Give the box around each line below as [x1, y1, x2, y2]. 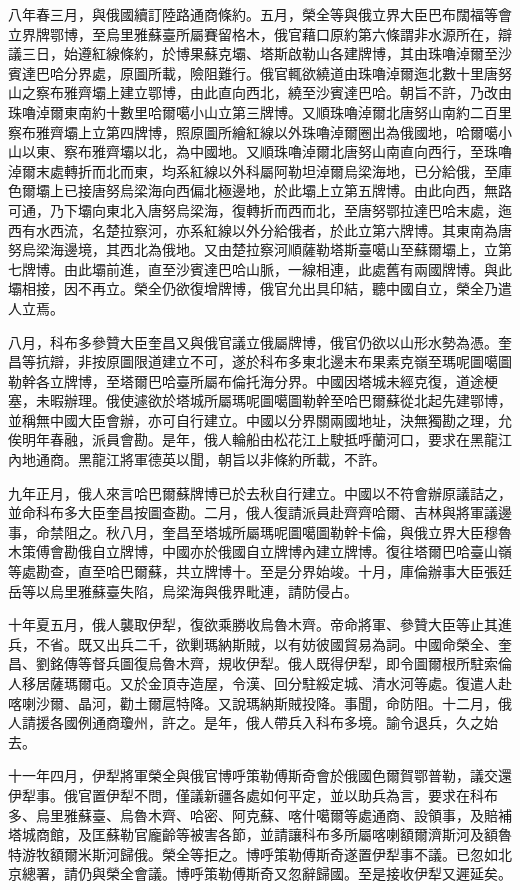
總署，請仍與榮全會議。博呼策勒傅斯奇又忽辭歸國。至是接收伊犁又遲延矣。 [21, 863, 512, 884]
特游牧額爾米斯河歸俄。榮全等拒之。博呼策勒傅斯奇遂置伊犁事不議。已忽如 [8, 843, 498, 864]
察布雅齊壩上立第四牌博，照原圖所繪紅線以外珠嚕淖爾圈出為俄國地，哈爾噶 [8, 121, 498, 142]
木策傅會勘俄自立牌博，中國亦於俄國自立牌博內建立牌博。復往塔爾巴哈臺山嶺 [8, 541, 512, 562]
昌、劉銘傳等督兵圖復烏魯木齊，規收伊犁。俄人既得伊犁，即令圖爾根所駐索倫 [8, 653, 512, 674]
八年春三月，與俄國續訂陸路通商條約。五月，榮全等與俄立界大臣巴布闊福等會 [8, 4, 512, 24]
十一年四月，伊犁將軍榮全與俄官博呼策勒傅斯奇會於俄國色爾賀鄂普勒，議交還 [8, 765, 512, 786]
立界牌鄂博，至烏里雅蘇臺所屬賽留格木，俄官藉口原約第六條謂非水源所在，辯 [8, 23, 512, 44]
